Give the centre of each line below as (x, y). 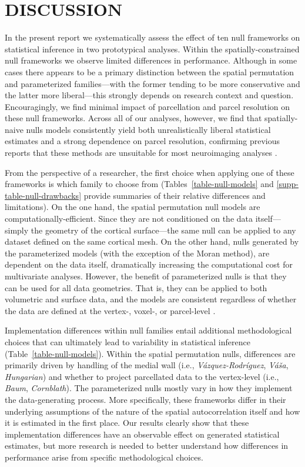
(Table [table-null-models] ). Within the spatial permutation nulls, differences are (150, 353)
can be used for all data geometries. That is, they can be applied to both (136, 287)
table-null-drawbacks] (43, 195)
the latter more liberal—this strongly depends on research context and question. (149, 95)
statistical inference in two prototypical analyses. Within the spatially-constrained (152, 49)
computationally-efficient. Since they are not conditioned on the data (129, 219)
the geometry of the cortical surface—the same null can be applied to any (163, 230)
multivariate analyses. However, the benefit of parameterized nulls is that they (146, 276)
